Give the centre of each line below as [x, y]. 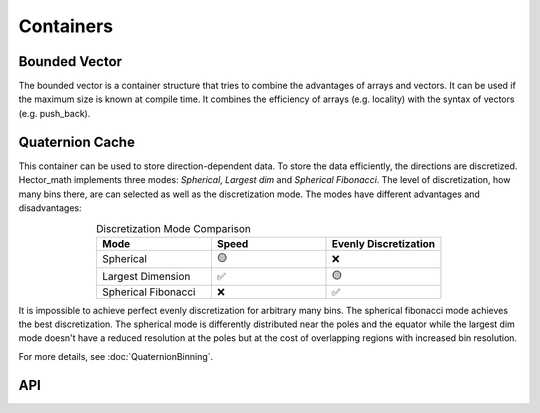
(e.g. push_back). [54, 113]
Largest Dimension [146, 277]
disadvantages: [50, 207]
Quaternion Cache [76, 141]
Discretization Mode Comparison [174, 228]
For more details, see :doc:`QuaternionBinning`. [116, 356]
